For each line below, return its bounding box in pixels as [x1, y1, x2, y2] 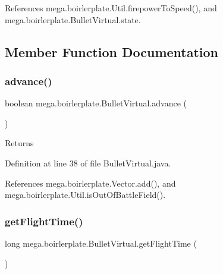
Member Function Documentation [5, 42, 219, 61]
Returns [5, 137, 34, 149]
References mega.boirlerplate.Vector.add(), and [5, 177, 176, 189]
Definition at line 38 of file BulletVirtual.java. [5, 156, 171, 169]
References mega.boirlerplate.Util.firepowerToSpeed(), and [5, 2, 217, 14]
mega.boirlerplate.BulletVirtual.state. [5, 13, 141, 26]
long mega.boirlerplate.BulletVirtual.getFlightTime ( [5, 237, 197, 249]
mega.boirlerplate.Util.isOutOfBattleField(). [5, 188, 166, 201]
